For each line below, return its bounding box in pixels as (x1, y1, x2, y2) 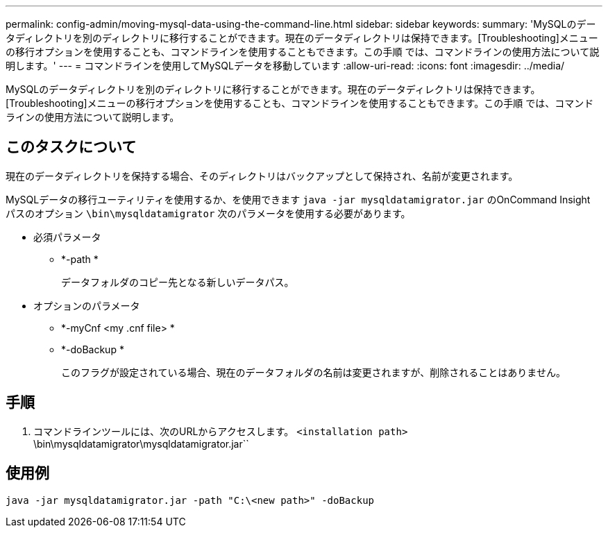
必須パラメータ (33, 230, 101, 243)
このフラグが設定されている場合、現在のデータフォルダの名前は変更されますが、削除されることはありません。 (61, 366, 566, 378)
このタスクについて (6, 138, 137, 156)
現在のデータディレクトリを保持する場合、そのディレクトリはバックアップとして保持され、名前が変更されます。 (6, 169, 518, 182)
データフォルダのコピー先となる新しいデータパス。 (61, 276, 294, 288)
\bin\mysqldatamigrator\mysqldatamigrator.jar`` (33, 437, 249, 450)
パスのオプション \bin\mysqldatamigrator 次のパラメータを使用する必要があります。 (6, 207, 411, 219)
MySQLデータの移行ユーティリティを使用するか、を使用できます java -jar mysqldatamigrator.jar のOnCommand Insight (6, 193, 591, 205)
